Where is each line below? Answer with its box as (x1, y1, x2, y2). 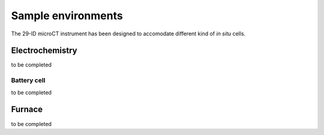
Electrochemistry (11, 46, 77, 56)
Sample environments (11, 9, 123, 22)
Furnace (11, 104, 43, 115)
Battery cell (11, 76, 46, 85)
